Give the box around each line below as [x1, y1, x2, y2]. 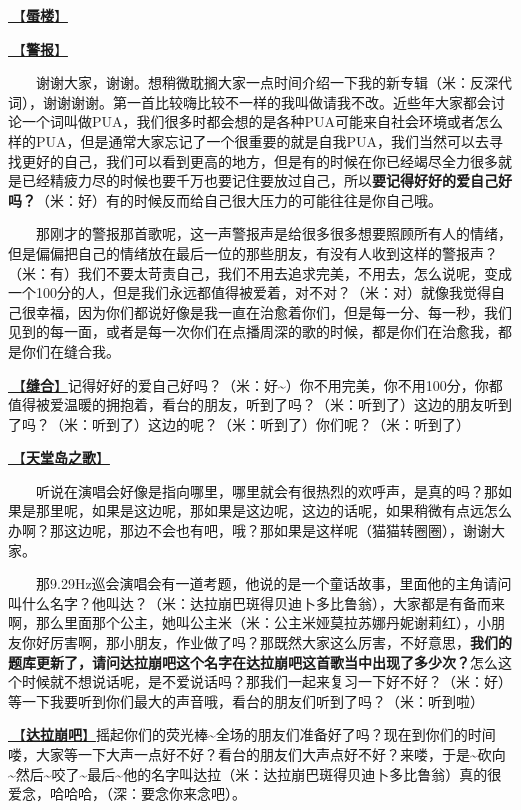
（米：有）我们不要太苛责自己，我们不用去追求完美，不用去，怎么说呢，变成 [8, 262, 512, 283]
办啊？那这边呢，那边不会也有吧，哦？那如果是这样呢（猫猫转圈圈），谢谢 [8, 520, 491, 541]
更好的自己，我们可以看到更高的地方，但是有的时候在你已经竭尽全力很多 [21, 150, 498, 171]
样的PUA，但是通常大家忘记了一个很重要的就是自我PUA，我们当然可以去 [8, 130, 490, 151]
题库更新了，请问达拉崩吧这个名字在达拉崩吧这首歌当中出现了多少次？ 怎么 [8, 651, 498, 672]
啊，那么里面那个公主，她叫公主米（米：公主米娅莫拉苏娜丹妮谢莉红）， [8, 612, 477, 633]
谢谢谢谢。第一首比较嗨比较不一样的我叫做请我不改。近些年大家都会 [42, 91, 491, 112]
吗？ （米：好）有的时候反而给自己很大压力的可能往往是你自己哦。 [8, 189, 442, 210]
